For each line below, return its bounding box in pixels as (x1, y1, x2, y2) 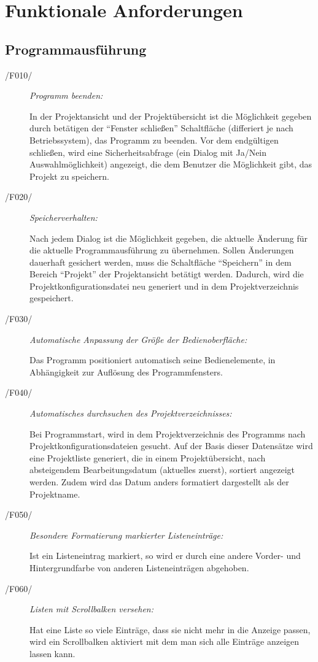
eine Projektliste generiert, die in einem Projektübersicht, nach (29, 451, 266, 464)
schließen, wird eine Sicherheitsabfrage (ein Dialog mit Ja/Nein (29, 145, 267, 158)
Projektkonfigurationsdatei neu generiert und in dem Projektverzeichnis (29, 279, 299, 292)
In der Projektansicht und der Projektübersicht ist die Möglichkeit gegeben (29, 109, 312, 122)
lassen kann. (29, 647, 76, 660)
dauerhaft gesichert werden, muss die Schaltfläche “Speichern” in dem (29, 255, 292, 268)
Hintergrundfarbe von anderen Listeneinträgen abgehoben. (29, 561, 249, 574)
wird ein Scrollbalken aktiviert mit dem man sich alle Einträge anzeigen (29, 635, 300, 648)
